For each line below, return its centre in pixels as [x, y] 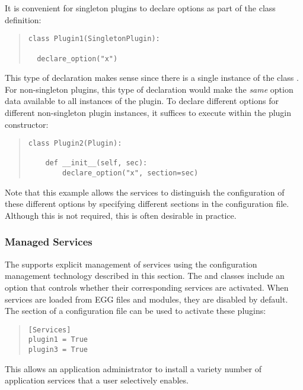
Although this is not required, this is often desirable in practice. [121, 215]
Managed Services [49, 242]
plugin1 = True [58, 340]
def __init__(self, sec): [96, 163]
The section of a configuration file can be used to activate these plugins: [135, 311]
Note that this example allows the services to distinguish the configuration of [145, 192]
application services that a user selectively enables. [97, 380]
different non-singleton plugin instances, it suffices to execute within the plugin [148, 112]
